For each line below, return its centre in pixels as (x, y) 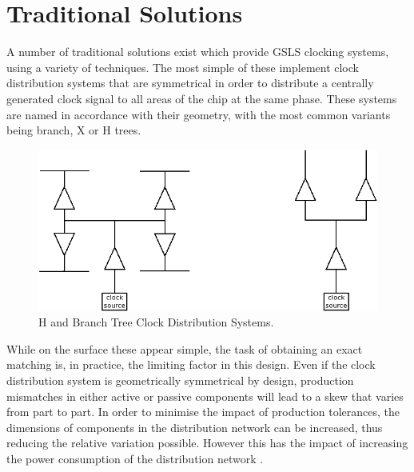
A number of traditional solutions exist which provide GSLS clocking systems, (198, 52)
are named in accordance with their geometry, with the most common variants (199, 114)
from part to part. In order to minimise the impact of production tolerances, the (203, 412)
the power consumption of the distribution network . (135, 458)
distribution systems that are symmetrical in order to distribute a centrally (190, 83)
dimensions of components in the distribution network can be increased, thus (195, 427)
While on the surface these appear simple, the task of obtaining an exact (185, 348)
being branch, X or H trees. (74, 130)
